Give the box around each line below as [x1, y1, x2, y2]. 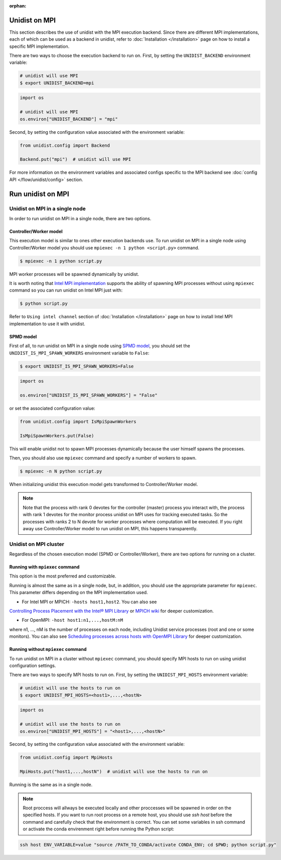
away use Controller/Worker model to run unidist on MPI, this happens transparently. [23, 525, 198, 531]
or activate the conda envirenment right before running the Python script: [23, 826, 175, 832]
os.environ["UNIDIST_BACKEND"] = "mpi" [20, 116, 118, 122]
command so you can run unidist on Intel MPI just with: [9, 287, 123, 294]
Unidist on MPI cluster [9, 540, 65, 547]
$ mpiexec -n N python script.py [20, 468, 102, 474]
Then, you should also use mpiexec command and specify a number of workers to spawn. [9, 455, 197, 461]
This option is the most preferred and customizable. [9, 573, 116, 579]
